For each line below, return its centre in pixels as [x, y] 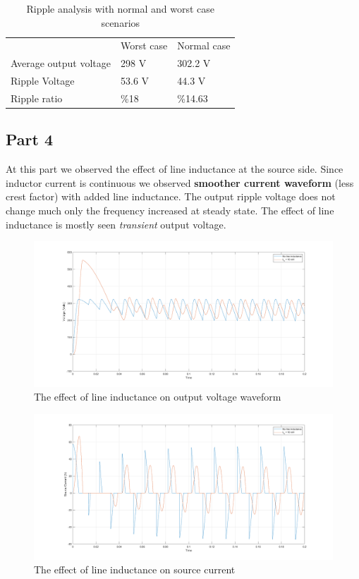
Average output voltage [61, 63]
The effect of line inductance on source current [135, 569]
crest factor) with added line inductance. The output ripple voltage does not [171, 196]
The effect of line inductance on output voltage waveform [158, 397]
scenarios [121, 22]
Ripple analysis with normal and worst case [121, 8]
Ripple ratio [37, 98]
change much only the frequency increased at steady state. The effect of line [170, 211]
